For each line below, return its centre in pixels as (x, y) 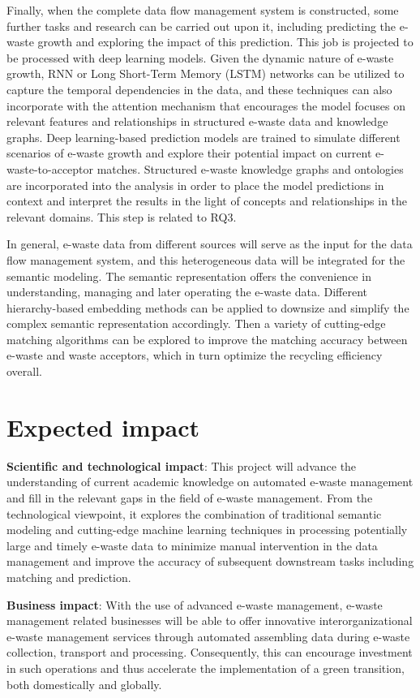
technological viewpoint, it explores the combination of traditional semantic (194, 513)
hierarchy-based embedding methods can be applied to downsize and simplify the (208, 307)
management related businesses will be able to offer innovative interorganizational (210, 620)
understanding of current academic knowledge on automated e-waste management (210, 482)
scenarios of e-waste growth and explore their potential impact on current (189, 153)
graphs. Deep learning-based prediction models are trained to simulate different (204, 137)
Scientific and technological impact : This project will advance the (182, 465)
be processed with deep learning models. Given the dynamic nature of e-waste (200, 57)
